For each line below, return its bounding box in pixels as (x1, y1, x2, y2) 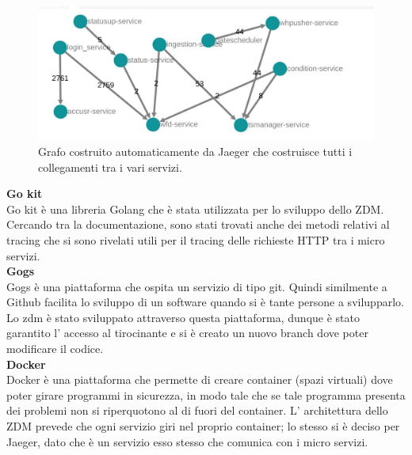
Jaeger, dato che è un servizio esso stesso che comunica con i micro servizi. (6, 433, 368, 449)
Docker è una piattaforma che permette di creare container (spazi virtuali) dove (6, 371, 393, 388)
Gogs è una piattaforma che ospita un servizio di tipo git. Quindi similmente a (6, 278, 387, 294)
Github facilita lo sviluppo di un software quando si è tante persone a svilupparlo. (6, 294, 404, 310)
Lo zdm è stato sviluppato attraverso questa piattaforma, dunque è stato (6, 309, 360, 325)
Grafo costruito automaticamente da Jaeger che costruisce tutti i (38, 142, 353, 159)
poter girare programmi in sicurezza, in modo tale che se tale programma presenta (6, 386, 406, 403)
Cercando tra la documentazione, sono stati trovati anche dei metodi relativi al (6, 216, 390, 233)
